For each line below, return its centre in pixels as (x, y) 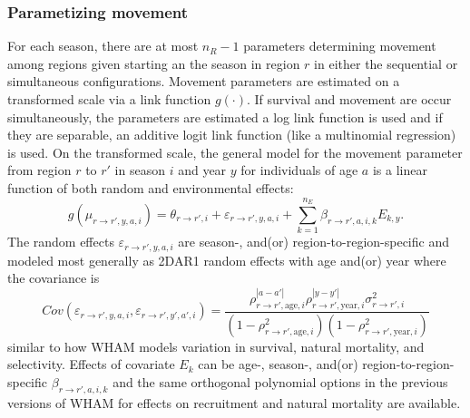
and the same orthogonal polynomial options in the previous (280, 382)
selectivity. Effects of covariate (91, 364)
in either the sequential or (386, 63)
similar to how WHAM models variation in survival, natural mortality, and (216, 346)
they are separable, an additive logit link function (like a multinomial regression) (232, 135)
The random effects (61, 242)
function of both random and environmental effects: (151, 187)
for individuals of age (299, 170)
